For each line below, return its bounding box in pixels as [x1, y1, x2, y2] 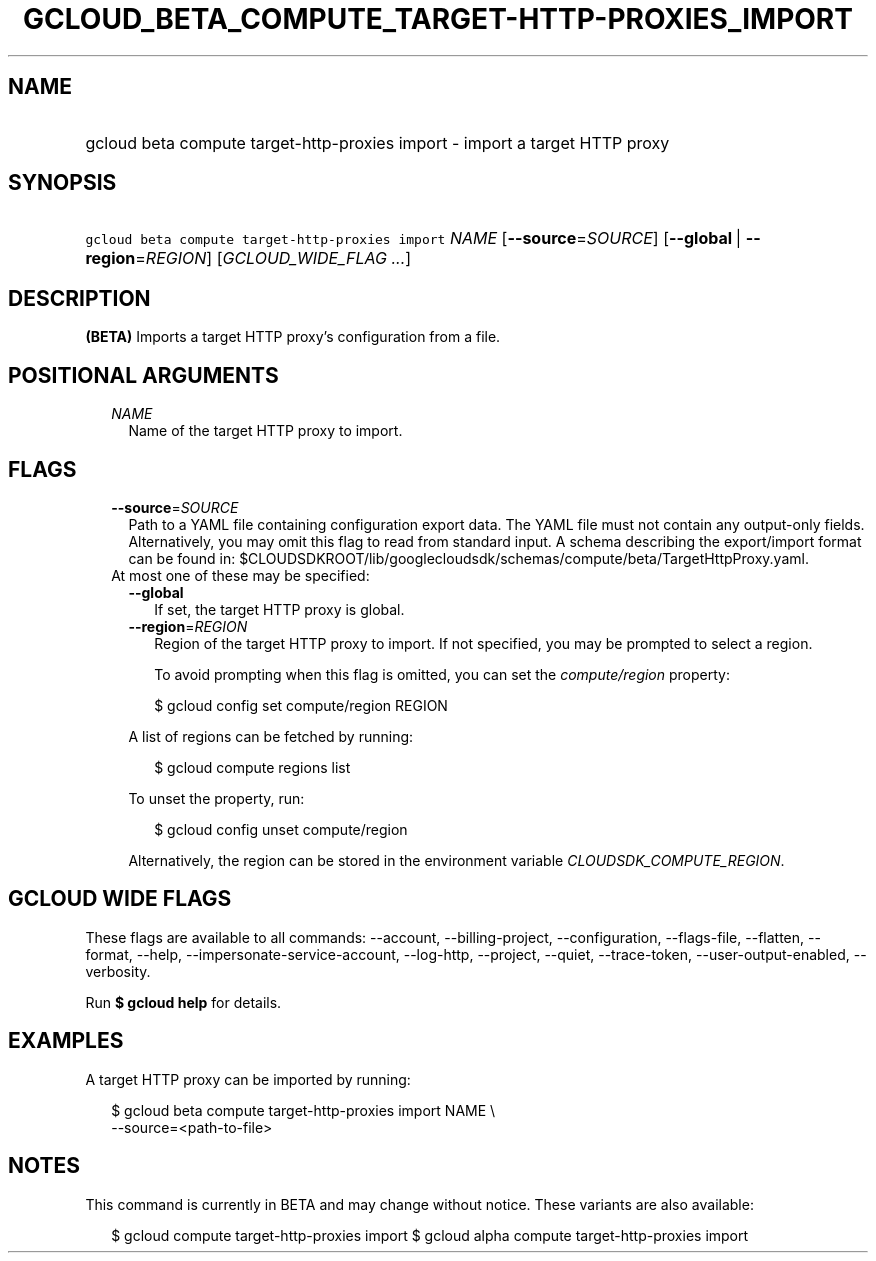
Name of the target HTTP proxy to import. [128, 422, 403, 440]
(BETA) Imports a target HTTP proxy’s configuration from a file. [85, 328, 501, 346]
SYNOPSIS [8, 170, 117, 196]
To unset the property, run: [128, 789, 305, 807]
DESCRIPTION [8, 285, 151, 311]
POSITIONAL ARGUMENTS [8, 362, 279, 388]
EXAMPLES [8, 1028, 124, 1054]
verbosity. [85, 962, 151, 980]
